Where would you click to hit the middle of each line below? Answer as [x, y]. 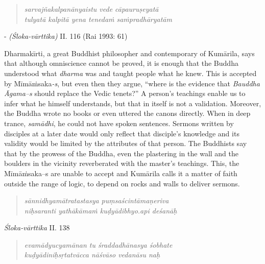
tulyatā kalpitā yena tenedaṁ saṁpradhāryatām [98, 19]
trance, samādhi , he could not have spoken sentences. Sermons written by [119, 123]
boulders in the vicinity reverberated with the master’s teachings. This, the [122, 163]
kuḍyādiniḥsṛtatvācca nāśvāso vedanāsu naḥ [92, 255]
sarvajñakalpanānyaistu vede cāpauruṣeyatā [91, 9]
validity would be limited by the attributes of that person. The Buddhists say [126, 143]
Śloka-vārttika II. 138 [37, 227]
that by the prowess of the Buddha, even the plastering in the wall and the [122, 153]
